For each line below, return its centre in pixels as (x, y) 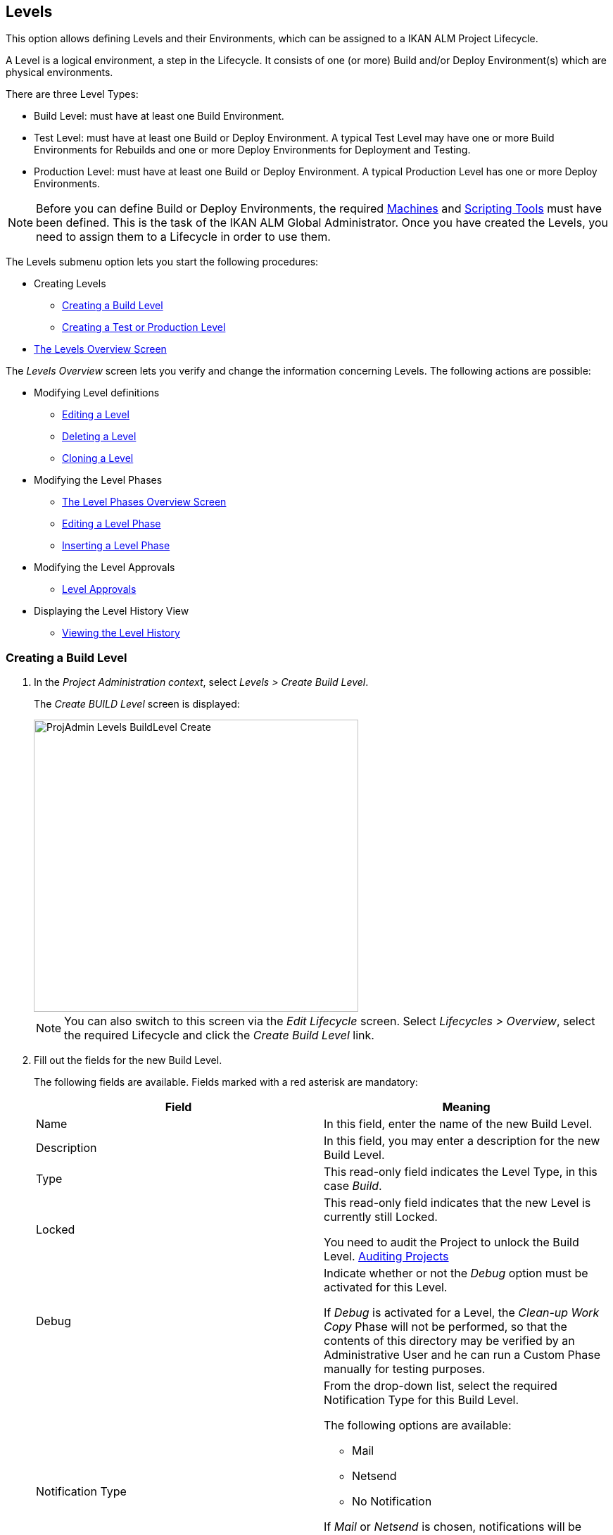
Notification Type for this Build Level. (422, 1400)
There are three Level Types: (72, 94)
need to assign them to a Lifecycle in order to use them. (183, 237)
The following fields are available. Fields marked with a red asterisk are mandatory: (226, 1082)
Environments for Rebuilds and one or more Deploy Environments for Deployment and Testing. (252, 150)
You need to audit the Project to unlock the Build (451, 1242)
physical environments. (59, 73)
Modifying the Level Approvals (105, 568)
